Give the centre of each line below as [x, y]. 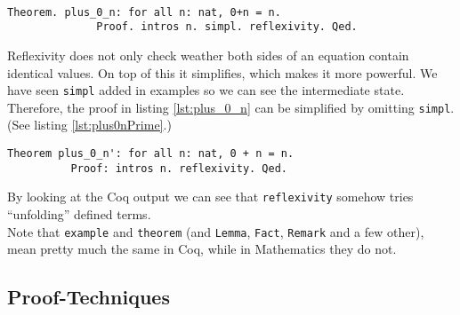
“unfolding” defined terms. [79, 213]
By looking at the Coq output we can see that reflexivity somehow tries [210, 197]
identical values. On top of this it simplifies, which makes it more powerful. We [222, 72]
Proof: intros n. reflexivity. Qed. [179, 168]
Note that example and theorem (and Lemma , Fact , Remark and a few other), [216, 231]
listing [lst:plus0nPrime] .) [103, 125]
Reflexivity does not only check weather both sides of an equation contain [208, 55]
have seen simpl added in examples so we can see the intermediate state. [206, 90]
